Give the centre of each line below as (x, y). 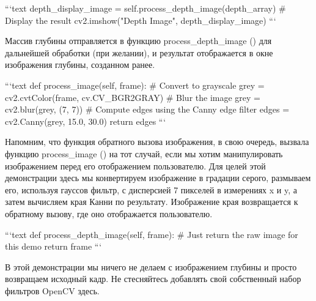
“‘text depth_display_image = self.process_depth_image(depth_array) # (145, 8)
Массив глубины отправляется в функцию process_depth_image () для (138, 41)
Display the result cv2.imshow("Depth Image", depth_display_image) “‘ (141, 20)
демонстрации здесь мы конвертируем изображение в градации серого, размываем (158, 178)
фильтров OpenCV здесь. (52, 290)
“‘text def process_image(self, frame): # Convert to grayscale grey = (135, 85)
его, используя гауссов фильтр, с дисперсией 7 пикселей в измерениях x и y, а (151, 189)
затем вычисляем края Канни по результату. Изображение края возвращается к (152, 202)
